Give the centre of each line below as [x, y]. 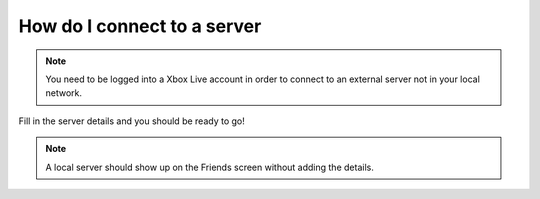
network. [64, 93]
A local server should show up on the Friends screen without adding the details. [209, 167]
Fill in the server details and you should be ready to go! [131, 121]
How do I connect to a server [140, 26]
